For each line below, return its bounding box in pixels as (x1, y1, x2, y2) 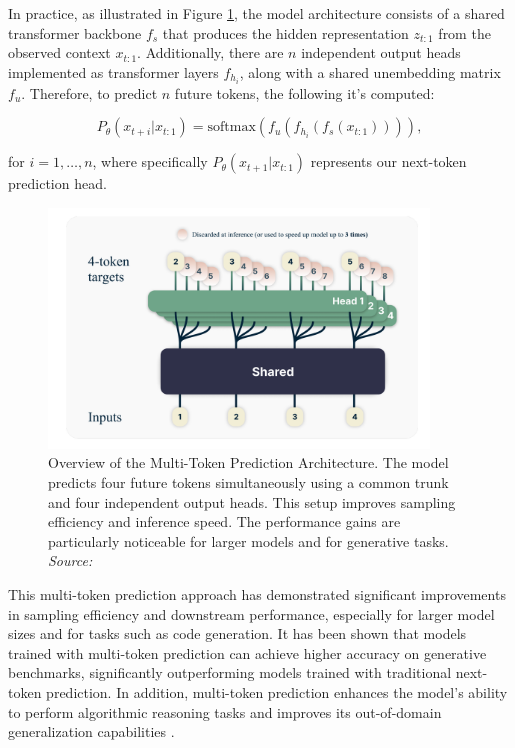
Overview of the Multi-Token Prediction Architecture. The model (48, 452, 449, 473)
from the (438, 22, 491, 43)
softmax (207, 120, 256, 135)
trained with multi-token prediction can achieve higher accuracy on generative (8, 642, 487, 663)
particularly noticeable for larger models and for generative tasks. (48, 530, 449, 551)
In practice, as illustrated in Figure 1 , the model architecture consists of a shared (8, 3, 505, 23)
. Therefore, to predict (21, 82, 158, 103)
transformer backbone (8, 22, 142, 43)
